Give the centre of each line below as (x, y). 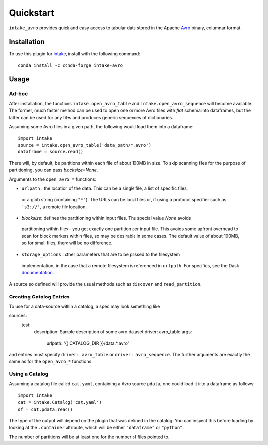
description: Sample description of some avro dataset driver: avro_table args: (113, 332)
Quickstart (32, 13)
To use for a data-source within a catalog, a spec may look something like (85, 306)
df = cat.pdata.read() (46, 409)
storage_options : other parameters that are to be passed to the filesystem (101, 254)
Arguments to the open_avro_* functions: (53, 179)
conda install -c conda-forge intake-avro (70, 65)
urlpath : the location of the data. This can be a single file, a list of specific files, (105, 188)
